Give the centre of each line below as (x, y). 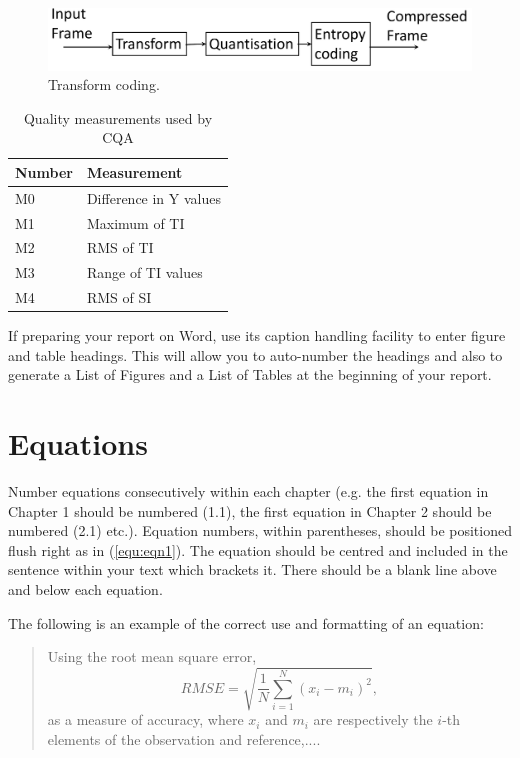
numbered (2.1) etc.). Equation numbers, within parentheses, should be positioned (260, 530)
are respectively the (373, 719)
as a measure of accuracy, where (145, 719)
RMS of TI (120, 247)
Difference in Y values (153, 197)
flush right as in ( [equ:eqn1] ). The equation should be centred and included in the (258, 549)
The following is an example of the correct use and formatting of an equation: (246, 622)
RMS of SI (119, 297)
